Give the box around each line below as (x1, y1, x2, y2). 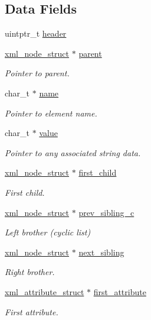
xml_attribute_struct (5, 285, 84, 298)
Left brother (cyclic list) (5, 226, 91, 238)
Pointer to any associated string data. (5, 146, 141, 159)
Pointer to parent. (5, 67, 70, 79)
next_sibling (78, 245, 124, 258)
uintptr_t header (5, 27, 67, 40)
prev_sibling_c (78, 206, 134, 218)
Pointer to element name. (5, 106, 97, 119)
